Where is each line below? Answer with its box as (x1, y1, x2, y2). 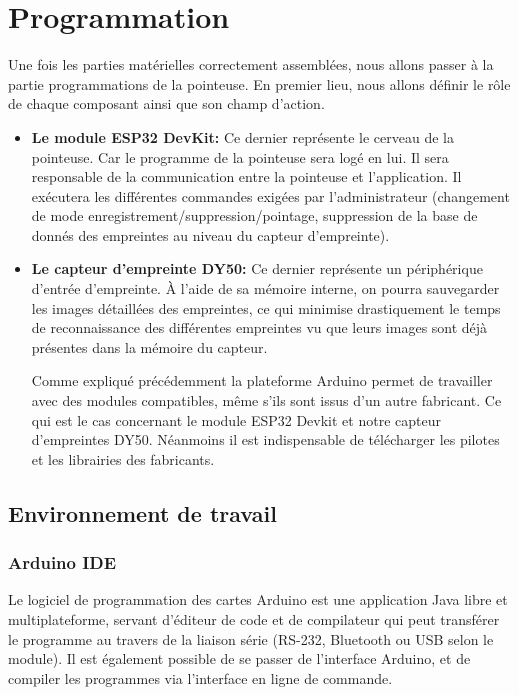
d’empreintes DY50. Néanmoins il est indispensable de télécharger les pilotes (31, 429, 500, 450)
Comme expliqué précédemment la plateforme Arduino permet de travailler (31, 370, 493, 391)
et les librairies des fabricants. (31, 448, 215, 469)
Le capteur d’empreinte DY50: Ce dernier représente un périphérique (31, 258, 483, 279)
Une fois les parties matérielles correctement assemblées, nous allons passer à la (8, 54, 494, 75)
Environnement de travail (8, 497, 277, 528)
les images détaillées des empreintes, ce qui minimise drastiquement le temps (31, 297, 501, 318)
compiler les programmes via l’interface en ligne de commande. (8, 667, 393, 688)
